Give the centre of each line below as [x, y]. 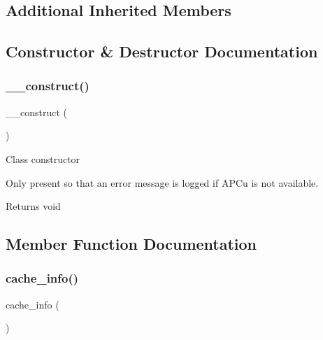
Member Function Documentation [131, 244]
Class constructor [43, 158]
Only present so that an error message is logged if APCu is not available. [162, 182]
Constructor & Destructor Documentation [162, 51]
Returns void [33, 206]
